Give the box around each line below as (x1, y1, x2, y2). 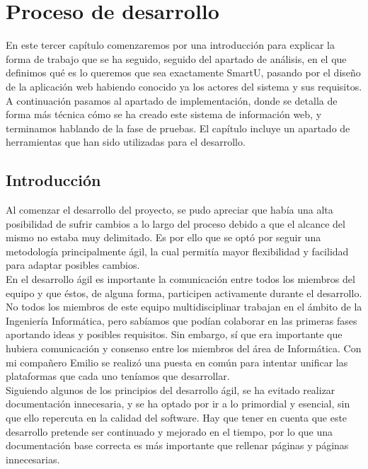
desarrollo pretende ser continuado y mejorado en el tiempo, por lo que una (6, 424, 333, 439)
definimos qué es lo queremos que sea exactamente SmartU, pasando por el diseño (6, 65, 361, 80)
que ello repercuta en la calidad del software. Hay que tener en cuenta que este (6, 410, 347, 424)
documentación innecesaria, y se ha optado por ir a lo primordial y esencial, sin (6, 396, 350, 411)
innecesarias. (6, 451, 60, 466)
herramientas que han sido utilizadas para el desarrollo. (6, 134, 246, 149)
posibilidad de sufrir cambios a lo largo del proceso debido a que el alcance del (6, 216, 345, 231)
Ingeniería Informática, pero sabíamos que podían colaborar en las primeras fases (6, 313, 357, 328)
